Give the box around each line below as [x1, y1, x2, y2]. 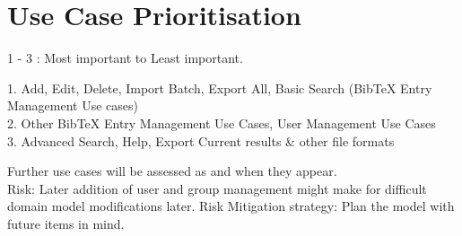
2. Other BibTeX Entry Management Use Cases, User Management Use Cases [7, 113, 436, 132]
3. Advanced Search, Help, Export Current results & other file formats [7, 131, 395, 150]
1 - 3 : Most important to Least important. [7, 48, 243, 67]
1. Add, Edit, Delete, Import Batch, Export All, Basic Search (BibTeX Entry [7, 78, 432, 97]
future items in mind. [7, 214, 125, 232]
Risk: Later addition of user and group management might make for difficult [7, 179, 427, 197]
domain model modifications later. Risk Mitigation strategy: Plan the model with [7, 197, 455, 215]
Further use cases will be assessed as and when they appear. [7, 162, 337, 180]
